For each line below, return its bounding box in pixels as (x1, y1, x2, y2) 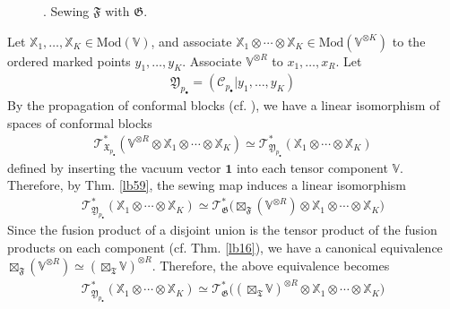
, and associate (151, 31, 232, 50)
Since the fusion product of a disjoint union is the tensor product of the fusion (7, 220, 437, 239)
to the (392, 31, 426, 50)
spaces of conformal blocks (7, 113, 152, 132)
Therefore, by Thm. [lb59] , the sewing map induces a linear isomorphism (7, 176, 406, 194)
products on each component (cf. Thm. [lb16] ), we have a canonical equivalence (7, 237, 443, 256)
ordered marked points (7, 51, 131, 70)
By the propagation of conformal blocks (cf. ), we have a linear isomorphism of (7, 96, 440, 115)
